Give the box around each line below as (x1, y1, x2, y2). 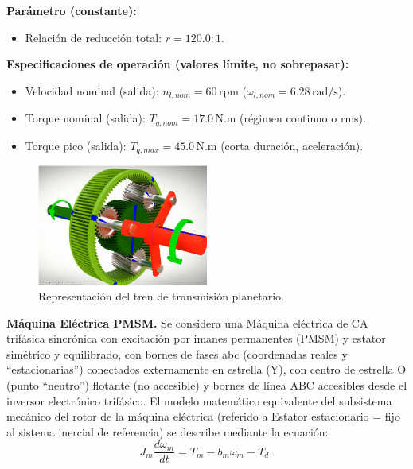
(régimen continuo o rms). (240, 110, 366, 126)
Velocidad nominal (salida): (25, 82, 159, 99)
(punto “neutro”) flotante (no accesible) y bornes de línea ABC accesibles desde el (6, 376, 407, 393)
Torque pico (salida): (25, 137, 127, 153)
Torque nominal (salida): (25, 110, 146, 126)
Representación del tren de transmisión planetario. (38, 288, 284, 304)
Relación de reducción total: (25, 29, 162, 45)
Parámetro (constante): (6, 2, 137, 18)
